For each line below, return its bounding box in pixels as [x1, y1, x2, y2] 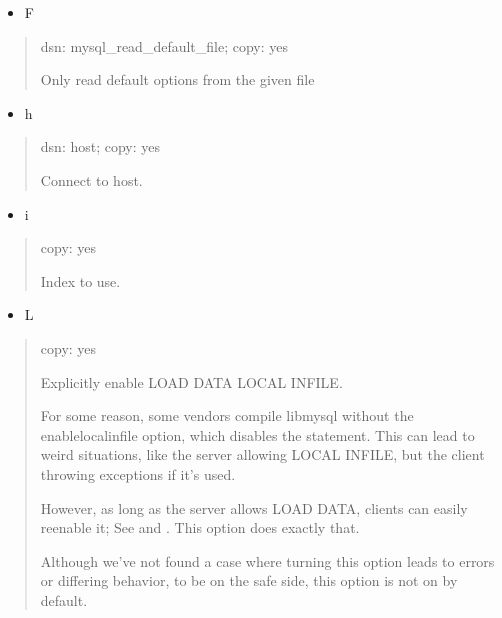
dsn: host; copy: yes [40, 136, 161, 157]
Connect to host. [40, 169, 143, 190]
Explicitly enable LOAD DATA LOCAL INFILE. [40, 371, 343, 392]
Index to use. [40, 270, 121, 291]
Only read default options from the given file [40, 69, 315, 90]
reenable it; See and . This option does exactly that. [40, 517, 360, 538]
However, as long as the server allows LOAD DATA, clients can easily [40, 497, 468, 518]
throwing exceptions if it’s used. [40, 463, 236, 484]
